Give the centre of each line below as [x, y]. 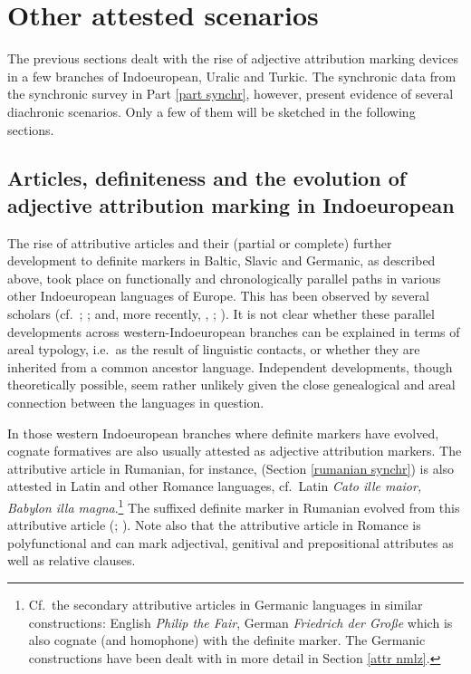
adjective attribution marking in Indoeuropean [231, 204]
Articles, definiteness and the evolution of [207, 178]
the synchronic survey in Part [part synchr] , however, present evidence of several [231, 94]
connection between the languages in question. [136, 403]
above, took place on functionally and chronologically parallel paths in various [224, 278]
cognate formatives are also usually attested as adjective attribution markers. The [235, 451]
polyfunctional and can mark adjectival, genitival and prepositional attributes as [231, 542]
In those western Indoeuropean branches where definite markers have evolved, [223, 433]
